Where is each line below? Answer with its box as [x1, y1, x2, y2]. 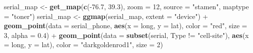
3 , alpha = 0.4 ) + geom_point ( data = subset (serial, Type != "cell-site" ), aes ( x [4, 30, 249, 40]
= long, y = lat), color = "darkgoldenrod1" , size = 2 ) [4, 39, 163, 50]
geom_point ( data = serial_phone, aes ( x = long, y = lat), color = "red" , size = [4, 20, 247, 31]
